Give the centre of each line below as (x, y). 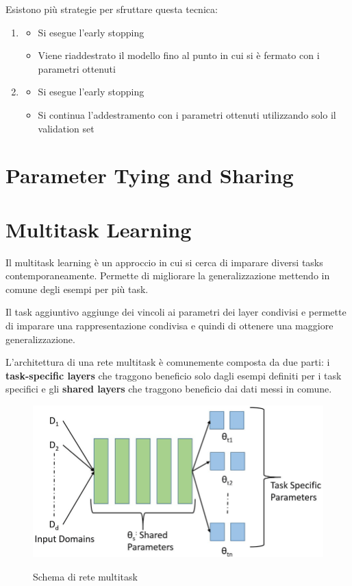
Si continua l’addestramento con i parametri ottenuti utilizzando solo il (187, 114)
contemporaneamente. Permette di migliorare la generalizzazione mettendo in (168, 276)
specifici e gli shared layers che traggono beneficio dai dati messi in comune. (169, 389)
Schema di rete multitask (85, 576)
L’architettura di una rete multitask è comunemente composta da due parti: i (168, 362)
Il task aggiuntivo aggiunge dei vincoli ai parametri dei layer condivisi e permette (176, 312)
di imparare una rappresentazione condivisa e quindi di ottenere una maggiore (169, 326)
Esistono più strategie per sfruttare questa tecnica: (112, 9)
